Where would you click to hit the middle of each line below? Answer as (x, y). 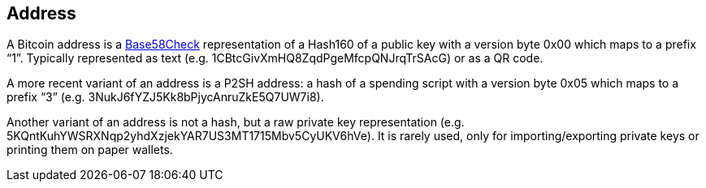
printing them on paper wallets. (90, 150)
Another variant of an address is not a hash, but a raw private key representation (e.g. (236, 122)
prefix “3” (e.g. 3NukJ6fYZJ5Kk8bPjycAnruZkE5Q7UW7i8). (165, 97)
